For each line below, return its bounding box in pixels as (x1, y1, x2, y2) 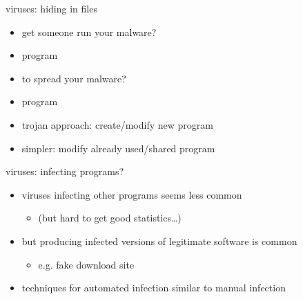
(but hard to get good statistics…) (38, 210, 182, 225)
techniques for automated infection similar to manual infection (21, 280, 286, 295)
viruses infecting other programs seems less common (21, 187, 242, 201)
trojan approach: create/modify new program (21, 117, 213, 132)
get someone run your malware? (21, 24, 157, 39)
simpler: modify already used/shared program (21, 141, 215, 155)
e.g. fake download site (38, 257, 135, 271)
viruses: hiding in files (6, 1, 97, 15)
